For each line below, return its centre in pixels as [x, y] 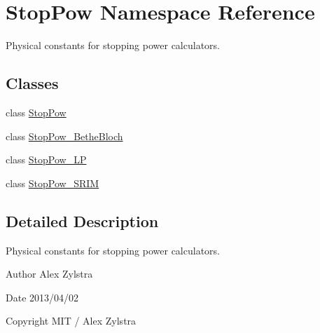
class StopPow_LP [46, 159]
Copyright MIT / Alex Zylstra [71, 321]
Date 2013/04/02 [42, 297]
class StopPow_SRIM [53, 183]
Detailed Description [82, 220]
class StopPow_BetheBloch [64, 136]
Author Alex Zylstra [49, 274]
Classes [32, 83]
